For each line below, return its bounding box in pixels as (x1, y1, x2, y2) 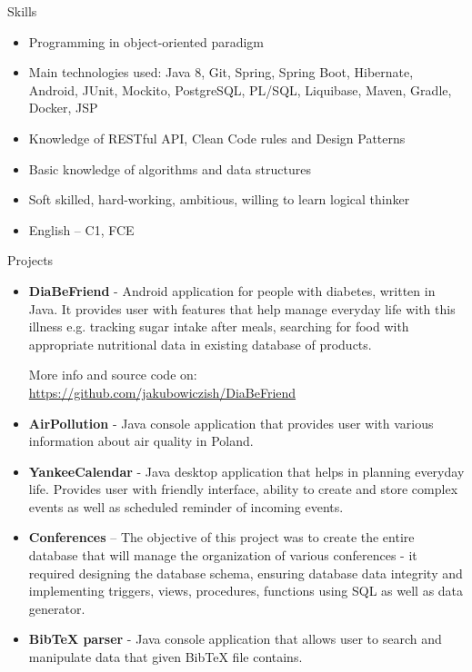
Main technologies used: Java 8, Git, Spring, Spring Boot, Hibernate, (28, 63, 414, 82)
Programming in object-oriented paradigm (28, 32, 265, 51)
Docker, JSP (28, 98, 98, 117)
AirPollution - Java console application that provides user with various (28, 413, 434, 432)
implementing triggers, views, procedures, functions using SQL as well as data (28, 581, 464, 600)
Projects (7, 251, 54, 270)
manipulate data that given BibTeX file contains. (28, 647, 303, 667)
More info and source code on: (28, 365, 197, 384)
